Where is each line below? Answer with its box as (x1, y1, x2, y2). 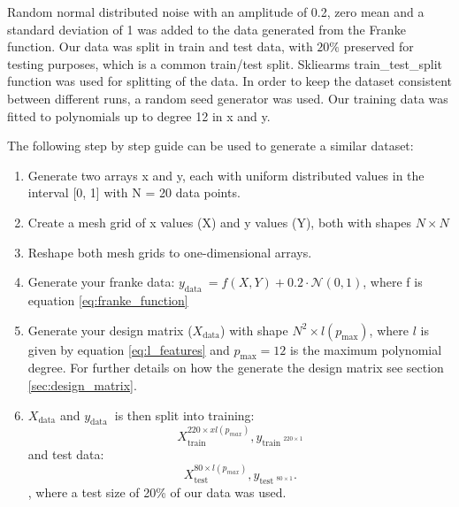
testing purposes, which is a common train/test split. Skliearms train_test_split (7, 54, 443, 73)
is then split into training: (114, 405, 255, 424)
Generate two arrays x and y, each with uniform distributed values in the (27, 165, 425, 184)
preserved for (343, 37, 414, 56)
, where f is (363, 273, 423, 291)
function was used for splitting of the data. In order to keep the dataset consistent (7, 72, 453, 90)
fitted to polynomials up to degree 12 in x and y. (7, 106, 271, 125)
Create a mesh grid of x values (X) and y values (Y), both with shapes (27, 212, 412, 231)
